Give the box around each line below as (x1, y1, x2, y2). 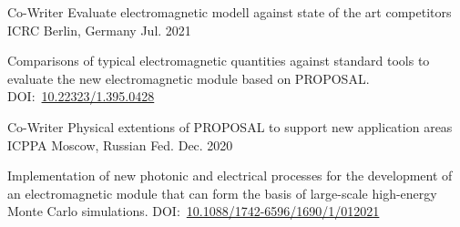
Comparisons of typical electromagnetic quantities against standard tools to (7, 51, 430, 70)
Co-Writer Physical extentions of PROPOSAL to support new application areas (7, 117, 453, 136)
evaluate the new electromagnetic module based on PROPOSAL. (7, 68, 370, 88)
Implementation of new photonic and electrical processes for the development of (7, 166, 453, 185)
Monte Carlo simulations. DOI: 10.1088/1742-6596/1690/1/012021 (7, 201, 380, 221)
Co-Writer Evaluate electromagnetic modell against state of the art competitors (7, 3, 452, 21)
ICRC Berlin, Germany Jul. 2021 (7, 20, 191, 39)
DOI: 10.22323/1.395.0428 (7, 87, 155, 106)
